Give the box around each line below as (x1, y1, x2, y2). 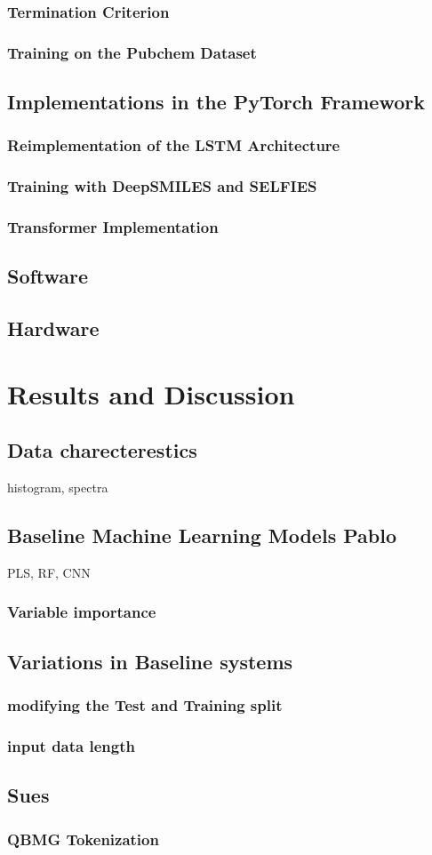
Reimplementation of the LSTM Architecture (7, 134, 340, 156)
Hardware (7, 315, 100, 342)
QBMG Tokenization (7, 827, 159, 850)
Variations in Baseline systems (7, 647, 293, 675)
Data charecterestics (7, 436, 197, 464)
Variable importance (7, 601, 156, 623)
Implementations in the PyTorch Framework (7, 88, 425, 116)
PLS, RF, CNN (7, 563, 91, 581)
